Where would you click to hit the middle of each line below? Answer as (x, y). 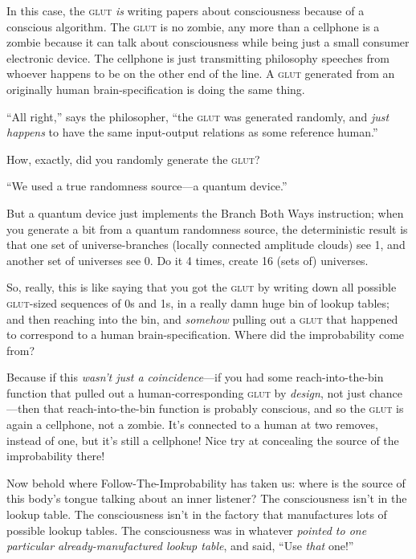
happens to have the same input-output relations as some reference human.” (192, 132)
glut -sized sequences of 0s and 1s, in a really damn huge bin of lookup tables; (198, 302)
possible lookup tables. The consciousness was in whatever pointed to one (187, 530)
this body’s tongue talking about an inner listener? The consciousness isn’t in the (207, 498)
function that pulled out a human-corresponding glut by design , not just (186, 392)
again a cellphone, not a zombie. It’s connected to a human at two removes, (192, 424)
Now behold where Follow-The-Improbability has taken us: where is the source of (206, 482)
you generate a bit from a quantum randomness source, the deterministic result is (207, 228)
